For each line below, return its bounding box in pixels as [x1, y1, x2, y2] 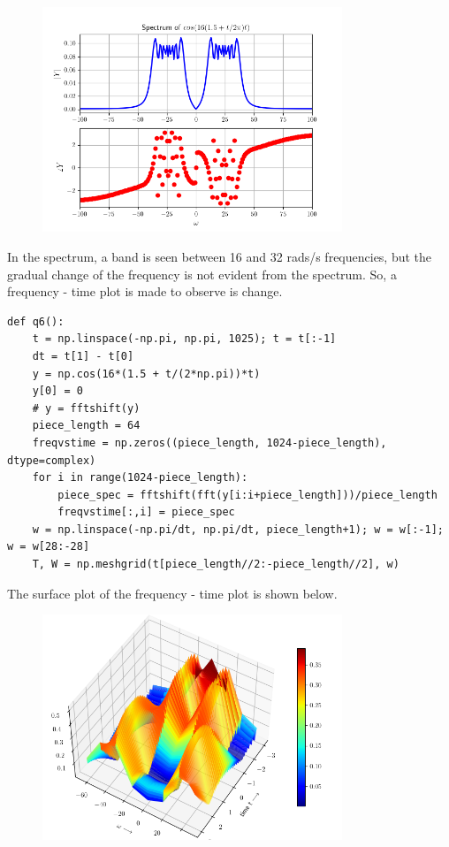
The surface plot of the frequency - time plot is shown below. [7, 584, 338, 602]
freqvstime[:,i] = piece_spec [57, 506, 235, 519]
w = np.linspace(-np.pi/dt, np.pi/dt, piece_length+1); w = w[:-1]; [32, 523, 444, 536]
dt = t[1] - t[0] [32, 349, 134, 362]
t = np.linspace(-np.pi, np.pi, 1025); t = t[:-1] [32, 332, 337, 346]
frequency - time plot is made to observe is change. [7, 282, 283, 301]
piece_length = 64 [32, 419, 141, 432]
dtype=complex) [7, 454, 96, 467]
